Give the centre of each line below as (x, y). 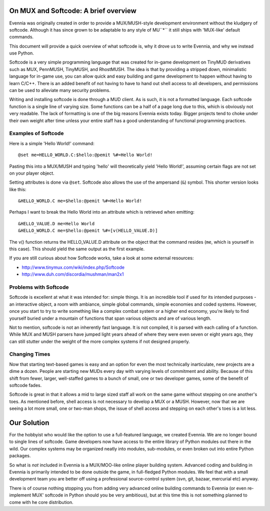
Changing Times (30, 354)
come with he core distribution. (41, 502)
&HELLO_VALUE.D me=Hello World (56, 223)
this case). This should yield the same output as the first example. (77, 249)
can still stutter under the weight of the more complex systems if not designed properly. (99, 341)
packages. (20, 456)
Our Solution (29, 423)
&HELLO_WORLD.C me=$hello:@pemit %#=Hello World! (80, 201)
